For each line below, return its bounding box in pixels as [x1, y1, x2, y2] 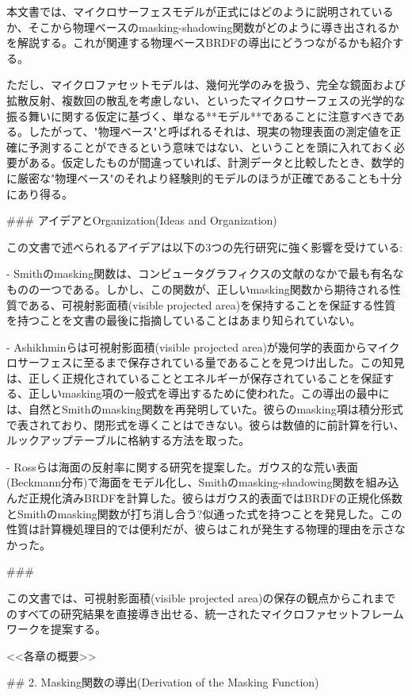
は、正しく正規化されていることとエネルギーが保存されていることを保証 [6, 369, 383, 386]
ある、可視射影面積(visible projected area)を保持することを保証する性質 [28, 296, 396, 313]
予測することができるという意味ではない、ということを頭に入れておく [28, 138, 394, 155]
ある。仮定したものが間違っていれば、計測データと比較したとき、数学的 [28, 154, 405, 171]
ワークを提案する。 [6, 621, 106, 637]
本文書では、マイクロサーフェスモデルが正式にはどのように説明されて [6, 3, 372, 19]
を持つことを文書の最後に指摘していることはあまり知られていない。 [6, 312, 361, 329]
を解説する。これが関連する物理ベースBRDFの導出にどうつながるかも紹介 [6, 34, 393, 51]
